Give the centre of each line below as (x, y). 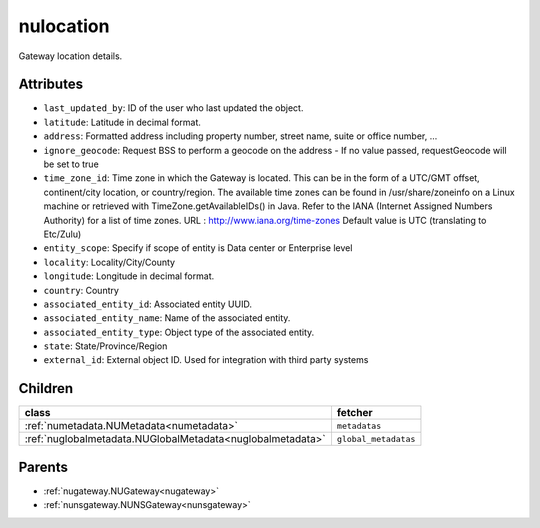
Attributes (51, 84)
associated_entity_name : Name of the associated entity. (167, 318)
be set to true (71, 164)
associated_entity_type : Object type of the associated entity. (179, 332)
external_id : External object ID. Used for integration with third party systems (206, 360)
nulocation (64, 26)
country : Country (81, 290)
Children (46, 388)
